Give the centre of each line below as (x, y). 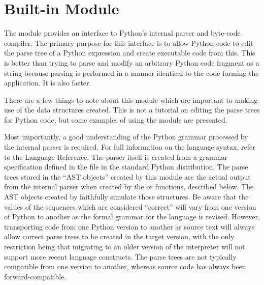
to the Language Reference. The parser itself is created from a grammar (116, 156)
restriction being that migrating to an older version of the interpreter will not (125, 246)
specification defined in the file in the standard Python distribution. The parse (126, 167)
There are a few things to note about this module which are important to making (131, 99)
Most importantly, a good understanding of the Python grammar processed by (126, 137)
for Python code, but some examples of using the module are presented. (116, 119)
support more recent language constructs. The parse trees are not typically (120, 256)
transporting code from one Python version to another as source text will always (129, 226)
